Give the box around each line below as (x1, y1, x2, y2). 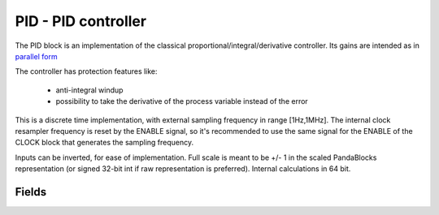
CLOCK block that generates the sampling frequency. (15, 138, 194, 148)
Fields (15, 185, 47, 199)
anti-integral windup (55, 85, 124, 95)
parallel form (15, 51, 58, 61)
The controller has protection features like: (15, 67, 158, 76)
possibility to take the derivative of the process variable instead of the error (55, 97, 308, 106)
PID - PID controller (15, 12, 146, 30)
